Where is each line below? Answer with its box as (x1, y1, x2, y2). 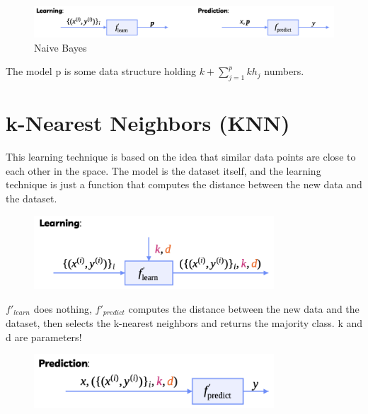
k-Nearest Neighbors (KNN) (6, 108, 290, 137)
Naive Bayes (34, 40, 87, 54)
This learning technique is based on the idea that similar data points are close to (6, 149, 356, 164)
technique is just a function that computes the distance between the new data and (6, 177, 362, 192)
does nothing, (33, 301, 92, 316)
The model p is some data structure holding (6, 64, 197, 79)
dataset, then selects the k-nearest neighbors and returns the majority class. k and (6, 316, 363, 330)
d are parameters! (6, 329, 82, 344)
